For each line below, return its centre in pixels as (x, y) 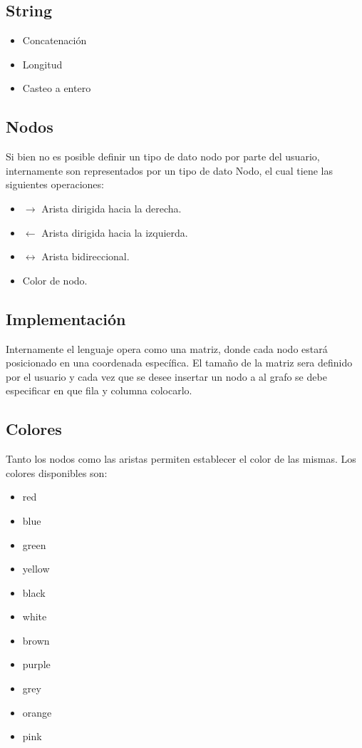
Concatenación (55, 40)
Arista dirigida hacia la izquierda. (115, 232)
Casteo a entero (57, 88)
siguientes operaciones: (55, 184)
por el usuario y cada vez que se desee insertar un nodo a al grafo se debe (166, 376)
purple (36, 664)
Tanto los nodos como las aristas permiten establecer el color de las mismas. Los (181, 459)
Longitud (42, 64)
